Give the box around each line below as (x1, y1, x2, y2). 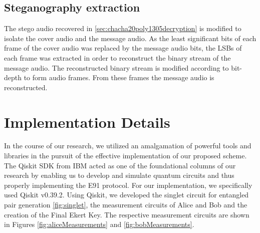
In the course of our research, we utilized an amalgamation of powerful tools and (4, 140, 251, 151)
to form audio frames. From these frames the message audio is (24, 72, 214, 83)
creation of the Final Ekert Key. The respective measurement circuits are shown (4, 209, 249, 219)
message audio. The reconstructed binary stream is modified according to (4, 62, 229, 73)
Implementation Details (4, 111, 170, 132)
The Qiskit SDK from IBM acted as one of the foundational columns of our (4, 160, 236, 170)
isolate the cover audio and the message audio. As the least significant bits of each (4, 33, 256, 43)
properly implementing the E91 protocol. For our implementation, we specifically (4, 179, 252, 190)
